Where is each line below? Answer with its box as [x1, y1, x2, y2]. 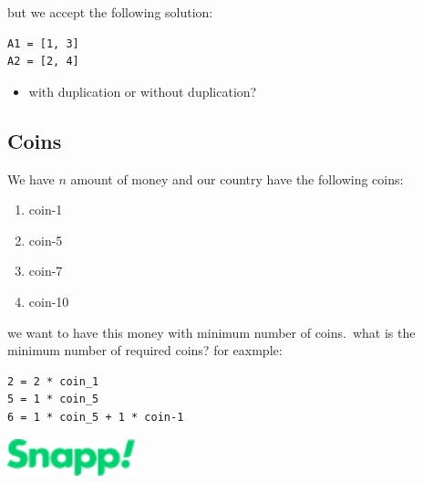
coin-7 [28, 261, 63, 280]
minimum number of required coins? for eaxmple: [7, 341, 283, 360]
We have [7, 169, 55, 188]
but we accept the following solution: [7, 3, 213, 21]
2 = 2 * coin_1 [7, 374, 99, 388]
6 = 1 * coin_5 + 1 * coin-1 [7, 410, 184, 424]
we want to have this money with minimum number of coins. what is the [7, 322, 416, 341]
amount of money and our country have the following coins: [70, 169, 404, 188]
